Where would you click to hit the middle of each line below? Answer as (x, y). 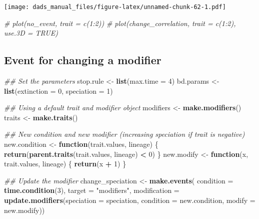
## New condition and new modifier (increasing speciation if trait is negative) (124, 134)
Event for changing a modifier (83, 60)
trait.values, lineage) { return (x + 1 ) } (65, 164)
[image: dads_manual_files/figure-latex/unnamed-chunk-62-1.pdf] (115, 7)
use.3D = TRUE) (31, 33)
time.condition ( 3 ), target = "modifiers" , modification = (92, 190)
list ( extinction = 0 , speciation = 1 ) (58, 90)
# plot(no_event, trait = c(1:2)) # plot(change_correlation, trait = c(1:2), (120, 23)
